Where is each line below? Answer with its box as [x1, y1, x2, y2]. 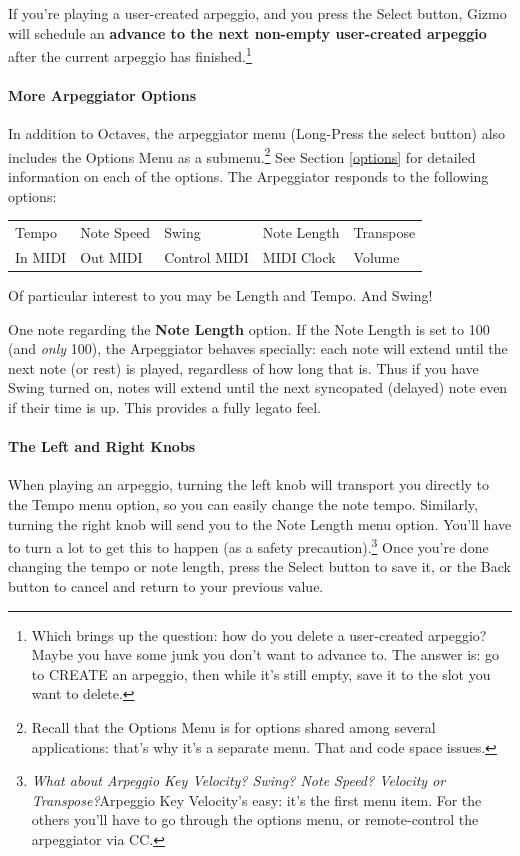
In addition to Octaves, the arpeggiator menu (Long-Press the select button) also [8, 123, 506, 144]
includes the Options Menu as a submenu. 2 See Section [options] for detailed [8, 143, 476, 167]
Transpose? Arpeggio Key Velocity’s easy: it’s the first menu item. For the [31, 789, 482, 810]
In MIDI [15, 246, 67, 267]
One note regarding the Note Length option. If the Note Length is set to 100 [8, 318, 490, 339]
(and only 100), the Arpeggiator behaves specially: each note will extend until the [8, 338, 508, 359]
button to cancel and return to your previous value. [8, 575, 324, 596]
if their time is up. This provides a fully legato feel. [8, 396, 321, 417]
